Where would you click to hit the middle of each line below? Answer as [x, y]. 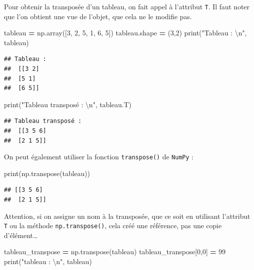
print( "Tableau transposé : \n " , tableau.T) [68, 104]
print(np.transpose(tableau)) [47, 173]
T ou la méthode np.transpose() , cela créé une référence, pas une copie [113, 225]
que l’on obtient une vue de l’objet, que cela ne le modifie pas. [98, 16]
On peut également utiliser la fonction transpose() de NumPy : [99, 157]
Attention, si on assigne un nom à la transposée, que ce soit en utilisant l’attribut [127, 216]
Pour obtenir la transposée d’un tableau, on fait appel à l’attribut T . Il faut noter [127, 6]
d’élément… [21, 235]
